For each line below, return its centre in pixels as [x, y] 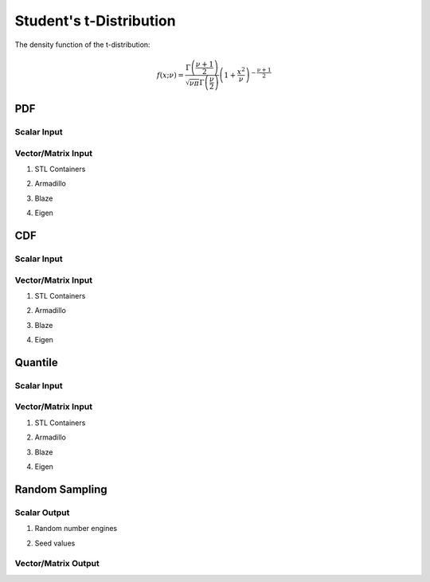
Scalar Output [42, 512]
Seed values [55, 543]
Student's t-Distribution [95, 21]
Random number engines [76, 529]
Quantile [37, 362]
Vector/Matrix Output [57, 564]
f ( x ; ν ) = [170, 75]
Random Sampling [61, 489]
